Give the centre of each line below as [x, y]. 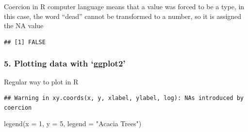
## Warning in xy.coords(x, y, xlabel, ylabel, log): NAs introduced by [124, 98]
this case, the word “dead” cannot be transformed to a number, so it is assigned [123, 16]
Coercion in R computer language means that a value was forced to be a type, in [124, 6]
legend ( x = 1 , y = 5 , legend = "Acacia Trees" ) [73, 124]
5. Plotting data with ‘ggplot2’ [65, 63]
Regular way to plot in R [41, 81]
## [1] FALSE [25, 42]
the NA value [24, 25]
